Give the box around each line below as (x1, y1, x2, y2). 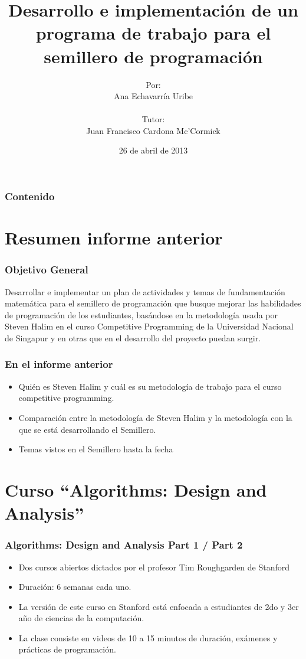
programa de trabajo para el (35, 21, 271, 45)
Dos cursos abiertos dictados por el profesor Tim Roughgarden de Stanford (18, 560, 290, 573)
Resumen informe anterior (5, 226, 223, 250)
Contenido (5, 189, 55, 204)
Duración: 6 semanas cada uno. (18, 580, 131, 593)
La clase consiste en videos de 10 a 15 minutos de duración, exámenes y (18, 631, 278, 644)
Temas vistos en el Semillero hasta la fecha (18, 443, 173, 455)
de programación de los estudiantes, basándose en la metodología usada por (5, 308, 278, 321)
